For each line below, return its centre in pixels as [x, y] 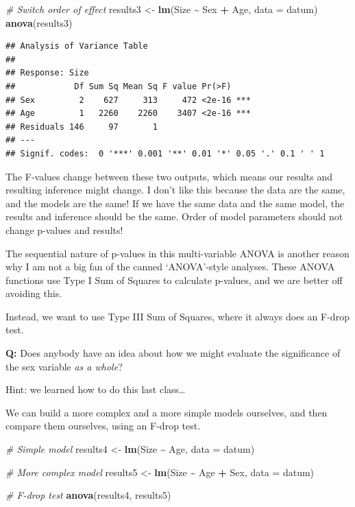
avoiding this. [34, 293]
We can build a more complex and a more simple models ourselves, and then [167, 412]
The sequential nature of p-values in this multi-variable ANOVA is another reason [177, 253]
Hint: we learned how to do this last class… [96, 389]
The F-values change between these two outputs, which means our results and [169, 176]
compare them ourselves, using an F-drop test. [103, 426]
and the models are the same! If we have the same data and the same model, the [175, 203]
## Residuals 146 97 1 [82, 127]
